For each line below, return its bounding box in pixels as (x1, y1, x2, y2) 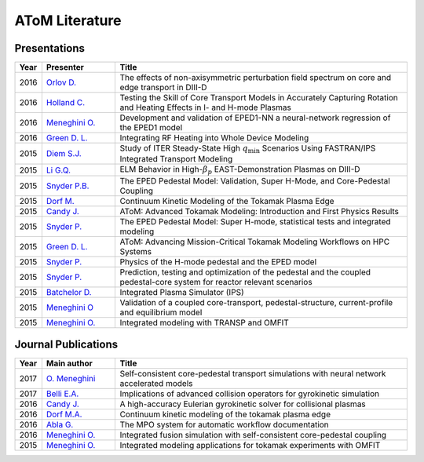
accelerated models (119, 378, 193, 389)
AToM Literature (14, 12, 122, 29)
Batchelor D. (46, 286, 92, 297)
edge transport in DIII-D (119, 82, 207, 93)
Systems (119, 246, 152, 256)
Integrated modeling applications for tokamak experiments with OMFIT (119, 440, 381, 451)
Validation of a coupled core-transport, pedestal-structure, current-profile (119, 296, 393, 307)
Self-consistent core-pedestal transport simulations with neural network (119, 369, 386, 380)
